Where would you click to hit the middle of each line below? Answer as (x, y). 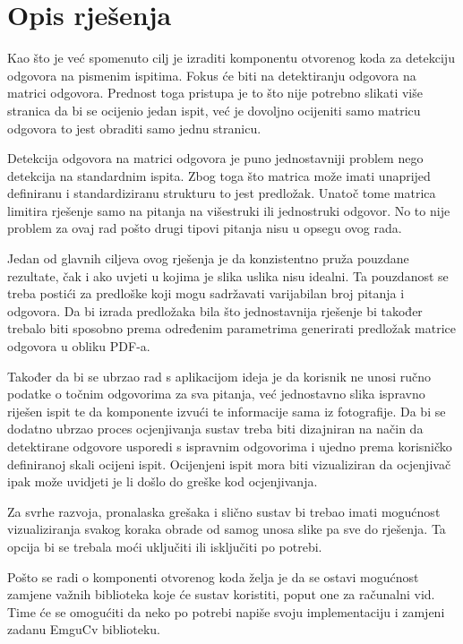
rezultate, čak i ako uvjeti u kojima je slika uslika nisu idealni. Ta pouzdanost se (228, 275)
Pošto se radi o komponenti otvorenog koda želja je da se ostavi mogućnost (213, 576)
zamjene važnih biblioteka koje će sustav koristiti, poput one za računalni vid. (221, 594)
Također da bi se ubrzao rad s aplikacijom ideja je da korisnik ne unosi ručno (219, 376)
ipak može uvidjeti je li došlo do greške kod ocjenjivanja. (163, 481)
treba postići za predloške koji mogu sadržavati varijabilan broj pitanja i (206, 293)
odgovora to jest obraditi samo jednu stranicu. (134, 128)
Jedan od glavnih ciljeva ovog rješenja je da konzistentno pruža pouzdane (208, 258)
